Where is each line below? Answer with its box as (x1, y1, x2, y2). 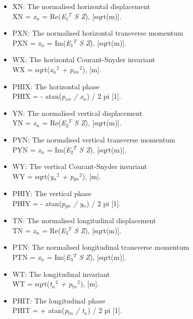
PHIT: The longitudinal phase (12, 295, 106, 305)
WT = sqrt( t (12, 278, 52, 289)
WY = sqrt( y (12, 171, 54, 181)
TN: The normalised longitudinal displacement (12, 215, 156, 226)
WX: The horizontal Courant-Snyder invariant (12, 54, 155, 65)
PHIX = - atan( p (12, 91, 65, 101)
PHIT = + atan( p (12, 305, 68, 315)
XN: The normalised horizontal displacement (12, 1, 150, 11)
